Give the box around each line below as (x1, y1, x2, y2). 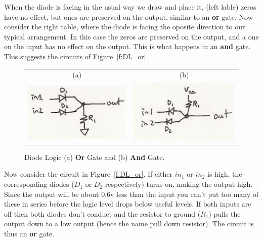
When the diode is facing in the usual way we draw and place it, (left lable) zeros (4, 2, 256, 12)
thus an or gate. (4, 228, 55, 239)
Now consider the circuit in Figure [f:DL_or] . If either (4, 169, 173, 179)
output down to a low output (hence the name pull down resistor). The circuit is (4, 218, 254, 229)
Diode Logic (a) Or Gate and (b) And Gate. (24, 151, 165, 162)
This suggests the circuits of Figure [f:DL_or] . (4, 51, 148, 61)
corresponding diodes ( (4, 179, 74, 189)
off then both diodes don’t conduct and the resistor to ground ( (4, 208, 201, 219)
